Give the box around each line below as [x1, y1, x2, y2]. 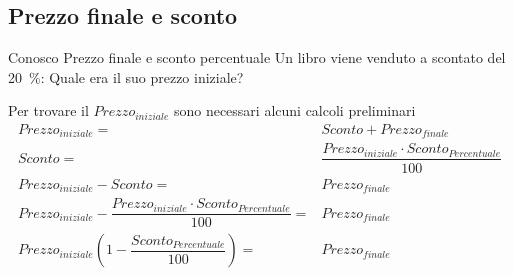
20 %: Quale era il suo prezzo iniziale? [8, 66, 244, 87]
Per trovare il [8, 100, 89, 121]
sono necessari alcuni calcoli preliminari [173, 100, 416, 121]
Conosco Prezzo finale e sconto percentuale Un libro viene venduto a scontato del [8, 47, 506, 68]
